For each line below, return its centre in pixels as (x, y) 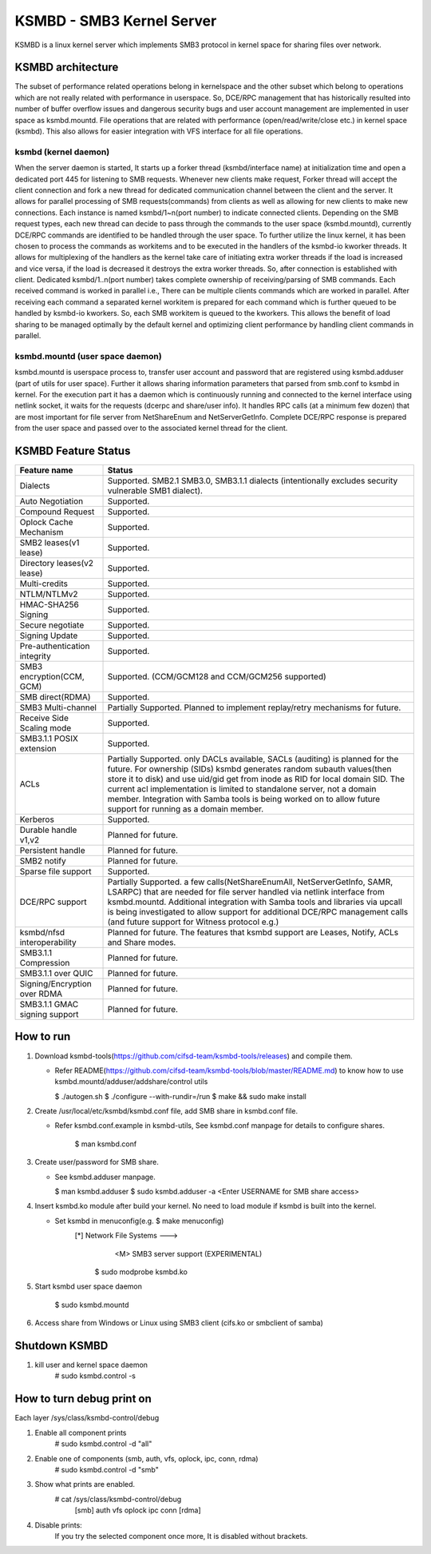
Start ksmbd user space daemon (89, 1286)
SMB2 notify (43, 861)
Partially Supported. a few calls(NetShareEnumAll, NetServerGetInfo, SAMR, (250, 882)
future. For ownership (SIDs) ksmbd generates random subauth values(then (249, 769)
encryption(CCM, (52, 677)
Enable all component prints (81, 1432)
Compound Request (57, 512)
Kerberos (37, 819)
